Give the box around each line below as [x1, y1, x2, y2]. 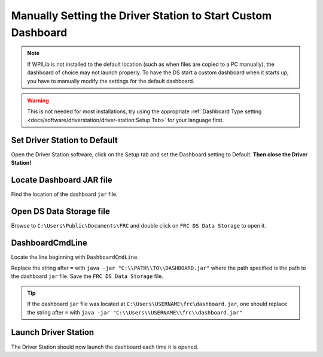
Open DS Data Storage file [11, 206, 110, 216]
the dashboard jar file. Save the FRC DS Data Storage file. [11, 273, 164, 280]
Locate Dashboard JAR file [11, 174, 113, 185]
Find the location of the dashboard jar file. [11, 190, 118, 198]
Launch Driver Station [11, 327, 95, 338]
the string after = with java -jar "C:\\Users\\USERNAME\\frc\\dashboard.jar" [27, 308, 242, 316]
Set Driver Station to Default [11, 135, 118, 145]
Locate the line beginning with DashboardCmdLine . [11, 253, 139, 261]
